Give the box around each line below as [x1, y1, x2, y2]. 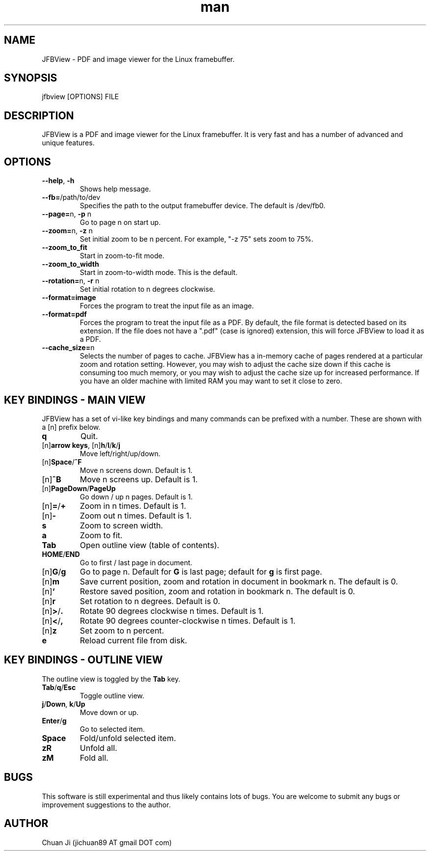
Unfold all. [80, 743, 117, 753]
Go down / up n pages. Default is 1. [80, 492, 193, 501]
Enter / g [42, 716, 67, 725]
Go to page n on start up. [80, 218, 161, 227]
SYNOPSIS [4, 72, 57, 84]
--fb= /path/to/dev [42, 193, 101, 202]
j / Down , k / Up [42, 699, 85, 708]
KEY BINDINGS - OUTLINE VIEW [4, 654, 163, 666]
